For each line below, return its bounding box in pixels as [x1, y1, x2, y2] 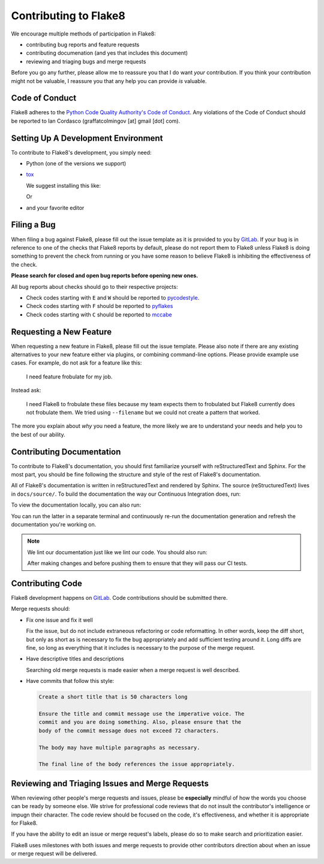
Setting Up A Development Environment [11, 133, 163, 143]
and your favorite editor [26, 204, 85, 211]
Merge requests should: [11, 605, 70, 613]
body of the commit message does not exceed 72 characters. [38, 727, 220, 734]
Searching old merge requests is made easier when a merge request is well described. [26, 666, 240, 673]
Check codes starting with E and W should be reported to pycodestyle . [26, 294, 200, 301]
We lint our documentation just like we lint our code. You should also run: [27, 548, 208, 556]
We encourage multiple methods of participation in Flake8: [11, 30, 156, 37]
